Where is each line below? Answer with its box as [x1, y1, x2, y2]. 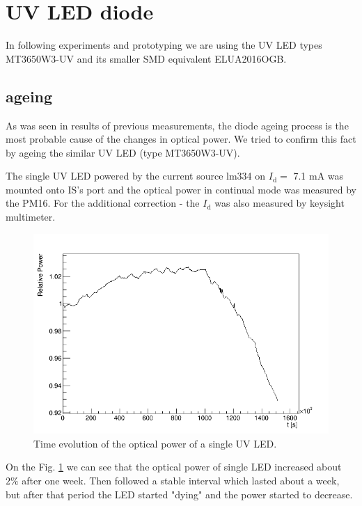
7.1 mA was [293, 168, 344, 183]
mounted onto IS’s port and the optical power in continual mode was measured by [6, 182, 356, 196]
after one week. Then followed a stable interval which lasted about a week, [22, 473, 340, 487]
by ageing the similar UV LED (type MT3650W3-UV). [6, 145, 240, 159]
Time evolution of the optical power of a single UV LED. [33, 436, 277, 450]
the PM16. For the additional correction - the [6, 196, 200, 210]
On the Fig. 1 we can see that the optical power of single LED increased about [6, 459, 342, 474]
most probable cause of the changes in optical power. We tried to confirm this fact [6, 132, 356, 146]
